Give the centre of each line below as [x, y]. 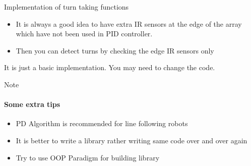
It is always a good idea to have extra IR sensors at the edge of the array [129, 23]
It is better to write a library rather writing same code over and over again [132, 140]
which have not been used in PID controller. [84, 34]
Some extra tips [32, 104]
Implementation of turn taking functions [67, 7]
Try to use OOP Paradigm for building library [88, 157]
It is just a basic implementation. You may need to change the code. [110, 67]
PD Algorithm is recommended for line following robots [102, 123]
